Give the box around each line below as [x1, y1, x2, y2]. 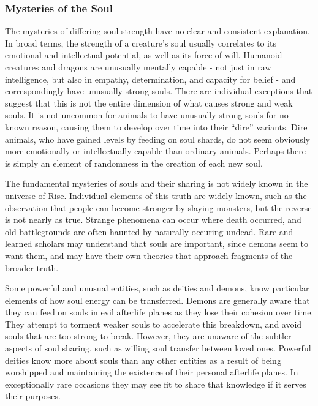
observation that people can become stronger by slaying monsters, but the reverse [5, 201, 312, 214]
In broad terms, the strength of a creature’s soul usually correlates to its [5, 36, 276, 49]
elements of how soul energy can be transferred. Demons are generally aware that [5, 293, 310, 306]
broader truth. [5, 261, 59, 274]
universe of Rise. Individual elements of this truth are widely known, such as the [5, 189, 307, 201]
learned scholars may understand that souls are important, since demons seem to [5, 237, 309, 250]
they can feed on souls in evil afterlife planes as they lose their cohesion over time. [5, 306, 314, 318]
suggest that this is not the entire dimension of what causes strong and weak [5, 96, 293, 109]
